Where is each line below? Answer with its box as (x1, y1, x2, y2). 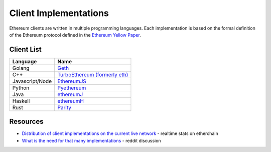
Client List (9, 45, 42, 54)
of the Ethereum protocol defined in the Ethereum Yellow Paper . (9, 32, 141, 38)
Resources (9, 117, 44, 126)
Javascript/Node (12, 78, 52, 85)
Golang (12, 64, 30, 71)
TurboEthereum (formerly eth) (57, 71, 128, 78)
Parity (57, 104, 71, 111)
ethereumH (57, 97, 84, 104)
